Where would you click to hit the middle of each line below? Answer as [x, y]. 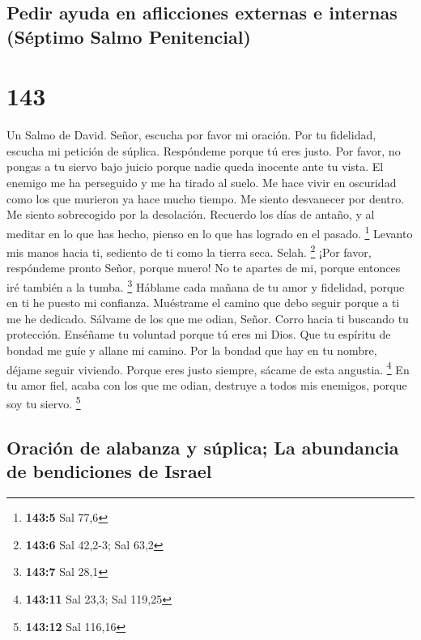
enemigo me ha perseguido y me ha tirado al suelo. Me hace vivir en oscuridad [202, 183]
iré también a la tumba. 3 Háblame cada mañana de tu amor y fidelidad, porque [206, 285]
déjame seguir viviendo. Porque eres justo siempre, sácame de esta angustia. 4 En [208, 368]
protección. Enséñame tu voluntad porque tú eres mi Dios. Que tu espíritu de [199, 334]
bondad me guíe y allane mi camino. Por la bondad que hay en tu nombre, [192, 350]
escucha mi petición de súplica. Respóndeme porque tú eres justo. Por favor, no [204, 150]
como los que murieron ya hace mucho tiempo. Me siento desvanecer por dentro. [206, 198]
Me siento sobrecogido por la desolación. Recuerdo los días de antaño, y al [191, 214]
